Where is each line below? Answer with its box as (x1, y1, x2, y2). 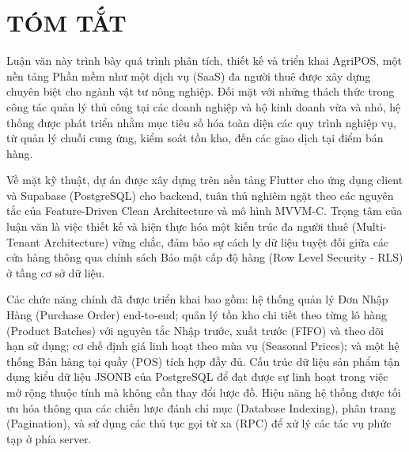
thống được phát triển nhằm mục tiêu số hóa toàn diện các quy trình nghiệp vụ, (6, 114, 396, 130)
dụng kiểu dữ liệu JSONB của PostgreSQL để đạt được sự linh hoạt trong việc (6, 368, 388, 385)
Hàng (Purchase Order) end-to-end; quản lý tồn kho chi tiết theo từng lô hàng (6, 307, 388, 323)
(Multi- (351, 218, 387, 235)
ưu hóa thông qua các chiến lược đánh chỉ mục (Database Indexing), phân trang (6, 399, 396, 416)
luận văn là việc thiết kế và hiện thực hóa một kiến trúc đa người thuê (6, 218, 349, 235)
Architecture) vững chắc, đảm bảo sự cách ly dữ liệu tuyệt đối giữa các (44, 233, 389, 250)
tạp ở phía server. (6, 430, 92, 446)
